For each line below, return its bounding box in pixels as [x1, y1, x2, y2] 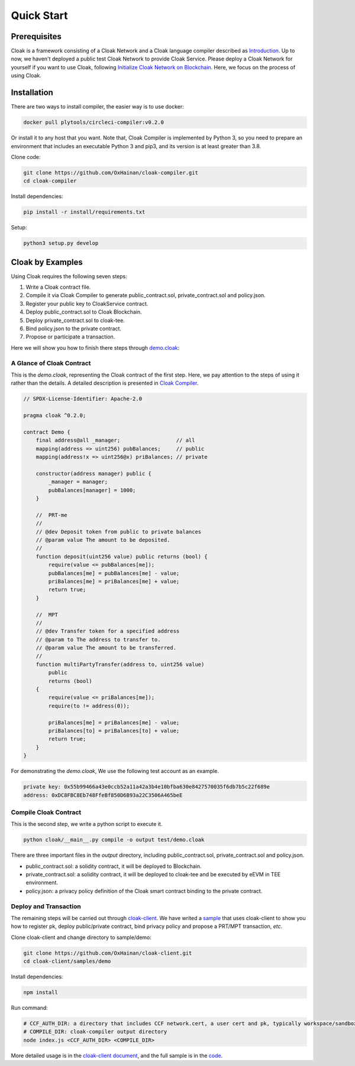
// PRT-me [35, 512, 67, 518]
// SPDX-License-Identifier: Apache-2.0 [23, 395, 142, 403]
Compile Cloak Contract [11, 808, 82, 816]
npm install [23, 989, 59, 996]
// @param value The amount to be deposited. [35, 537, 170, 543]
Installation [11, 88, 53, 98]
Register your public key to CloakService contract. [25, 300, 149, 307]
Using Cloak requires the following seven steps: [11, 273, 127, 280]
